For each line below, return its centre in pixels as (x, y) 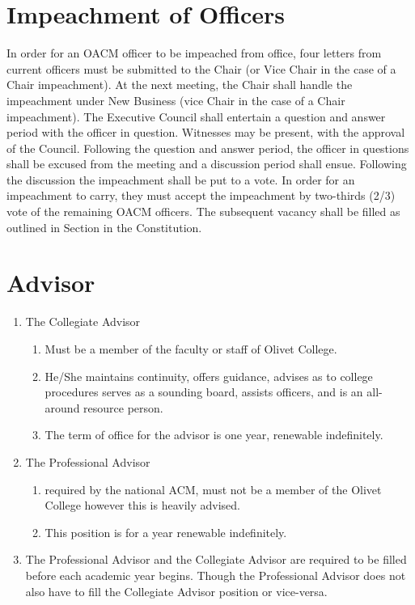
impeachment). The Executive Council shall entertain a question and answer (196, 116)
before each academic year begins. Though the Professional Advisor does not (216, 575)
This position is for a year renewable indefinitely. (166, 532)
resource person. (123, 407)
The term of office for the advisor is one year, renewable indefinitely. (214, 435)
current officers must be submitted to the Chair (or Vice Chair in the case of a (201, 68)
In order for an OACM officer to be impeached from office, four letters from (194, 53)
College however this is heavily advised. (142, 505)
